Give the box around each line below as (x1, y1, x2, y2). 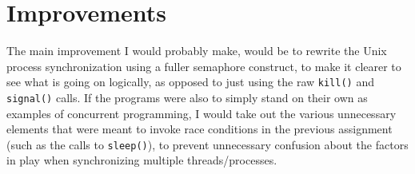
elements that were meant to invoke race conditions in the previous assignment (6, 121, 393, 137)
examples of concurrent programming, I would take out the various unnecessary (6, 105, 397, 121)
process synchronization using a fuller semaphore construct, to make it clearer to (6, 57, 401, 74)
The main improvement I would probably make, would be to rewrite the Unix (6, 42, 387, 59)
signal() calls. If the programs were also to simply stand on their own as (6, 89, 368, 105)
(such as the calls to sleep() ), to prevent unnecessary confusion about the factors (6, 136, 409, 152)
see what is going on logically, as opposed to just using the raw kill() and (6, 73, 374, 90)
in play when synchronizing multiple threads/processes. (6, 152, 277, 168)
